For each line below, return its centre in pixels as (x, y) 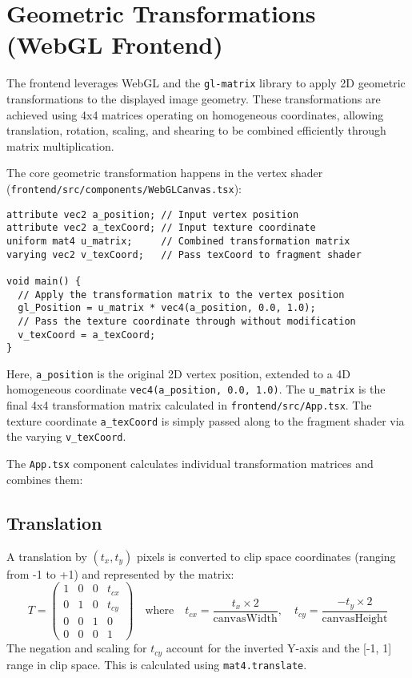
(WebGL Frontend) (115, 44)
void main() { (44, 281)
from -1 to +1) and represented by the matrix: (120, 573)
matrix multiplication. (60, 145)
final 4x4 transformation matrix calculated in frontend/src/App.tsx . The (189, 405)
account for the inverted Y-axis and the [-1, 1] (279, 648)
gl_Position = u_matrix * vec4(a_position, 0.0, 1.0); (167, 308)
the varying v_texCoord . (66, 436)
